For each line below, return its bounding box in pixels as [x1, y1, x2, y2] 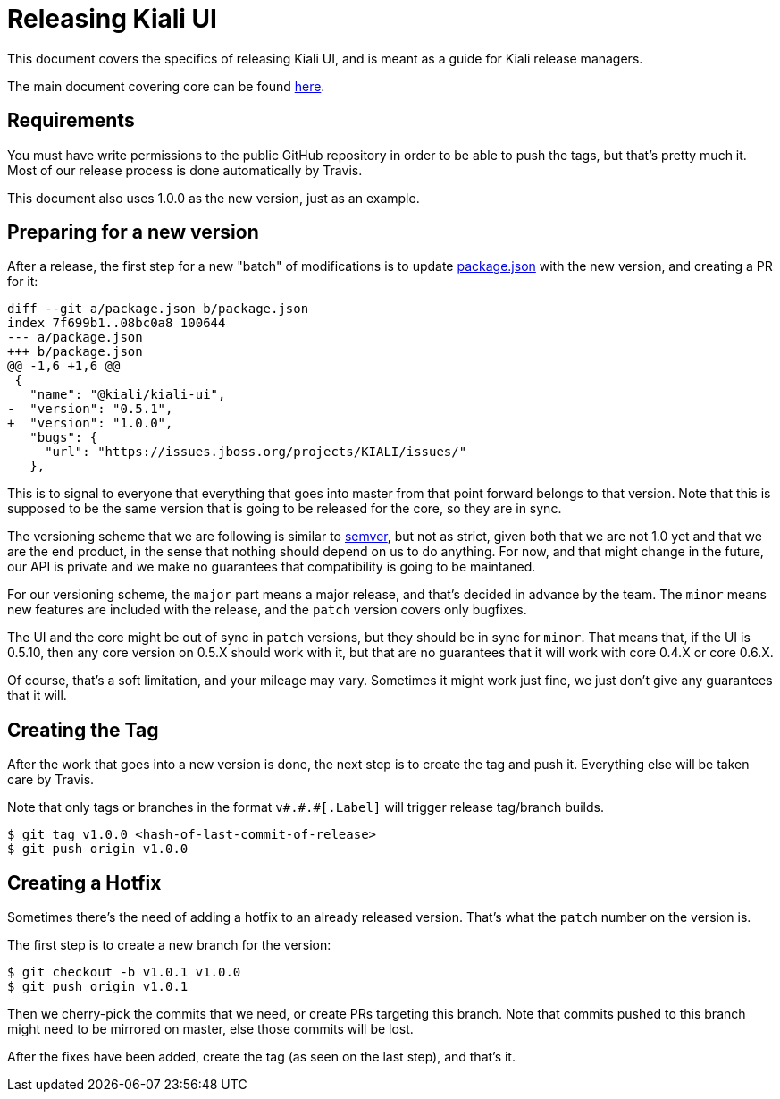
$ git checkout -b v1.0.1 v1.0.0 [7, 965, 241, 980]
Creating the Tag [7, 718, 159, 741]
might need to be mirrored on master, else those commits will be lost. [7, 1021, 414, 1037]
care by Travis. [7, 772, 95, 788]
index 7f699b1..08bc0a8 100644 [7, 316, 226, 331]
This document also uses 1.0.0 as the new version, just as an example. [7, 190, 420, 206]
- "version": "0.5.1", [7, 402, 173, 417]
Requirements [7, 109, 135, 132]
